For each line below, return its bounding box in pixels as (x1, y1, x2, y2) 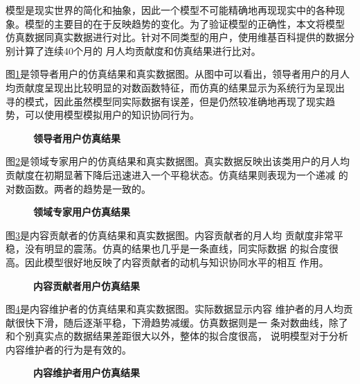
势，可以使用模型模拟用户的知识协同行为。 (6, 107, 199, 122)
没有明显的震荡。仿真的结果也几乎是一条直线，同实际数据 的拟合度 (24, 241, 329, 256)
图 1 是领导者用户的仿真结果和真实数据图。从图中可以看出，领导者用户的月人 (6, 67, 350, 81)
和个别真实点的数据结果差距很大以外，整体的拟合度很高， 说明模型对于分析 (6, 329, 348, 343)
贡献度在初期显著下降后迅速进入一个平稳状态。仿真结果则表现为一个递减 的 (6, 167, 348, 182)
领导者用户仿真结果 (33, 130, 120, 145)
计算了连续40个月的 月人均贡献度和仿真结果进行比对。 (15, 43, 261, 58)
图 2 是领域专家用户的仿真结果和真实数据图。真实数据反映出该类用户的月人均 (6, 154, 350, 168)
